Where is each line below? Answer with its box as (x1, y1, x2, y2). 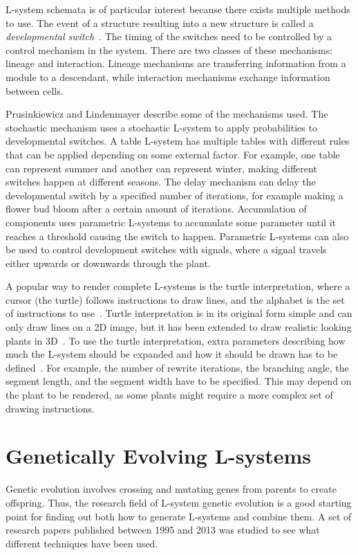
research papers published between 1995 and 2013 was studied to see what (6, 522, 320, 537)
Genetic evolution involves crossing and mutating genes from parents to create (6, 482, 337, 496)
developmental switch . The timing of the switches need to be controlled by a (6, 29, 332, 44)
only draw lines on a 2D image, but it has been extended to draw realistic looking (6, 320, 352, 334)
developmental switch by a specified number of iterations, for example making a (6, 188, 343, 202)
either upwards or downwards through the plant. (6, 255, 211, 270)
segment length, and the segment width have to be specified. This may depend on (6, 374, 352, 388)
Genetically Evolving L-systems (6, 442, 311, 470)
